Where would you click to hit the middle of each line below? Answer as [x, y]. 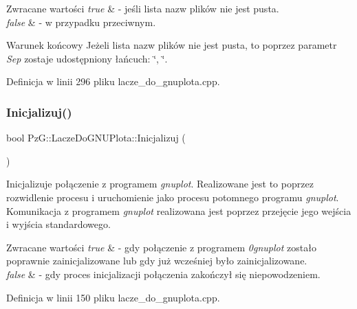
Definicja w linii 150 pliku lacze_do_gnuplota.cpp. [113, 297]
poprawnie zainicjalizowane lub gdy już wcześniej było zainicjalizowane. [157, 261]
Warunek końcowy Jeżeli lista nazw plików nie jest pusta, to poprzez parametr [172, 45]
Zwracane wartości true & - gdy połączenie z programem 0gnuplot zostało [161, 247]
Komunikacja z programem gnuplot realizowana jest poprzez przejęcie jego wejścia [179, 210]
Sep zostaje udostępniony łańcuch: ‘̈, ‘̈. [87, 58]
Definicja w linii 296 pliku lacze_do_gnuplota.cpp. [113, 81]
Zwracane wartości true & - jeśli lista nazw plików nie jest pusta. [143, 8]
